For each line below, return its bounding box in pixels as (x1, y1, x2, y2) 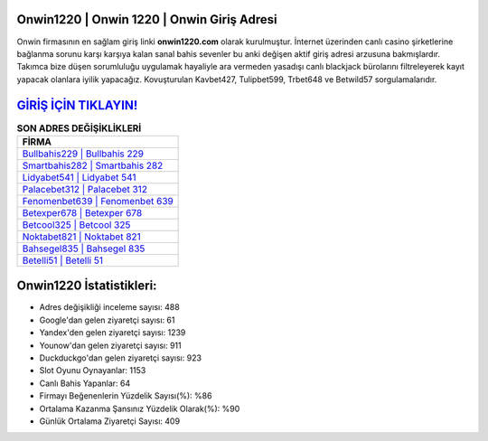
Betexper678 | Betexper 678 (22, 206, 143, 219)
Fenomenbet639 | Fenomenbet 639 (22, 194, 174, 207)
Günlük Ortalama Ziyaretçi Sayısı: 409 (39, 416, 181, 427)
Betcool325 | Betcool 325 (22, 218, 131, 230)
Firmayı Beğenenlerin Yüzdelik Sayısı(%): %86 (39, 390, 212, 401)
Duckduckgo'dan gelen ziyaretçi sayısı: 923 (39, 352, 202, 363)
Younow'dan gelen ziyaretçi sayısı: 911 (39, 340, 182, 351)
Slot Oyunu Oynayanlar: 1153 (39, 365, 146, 376)
